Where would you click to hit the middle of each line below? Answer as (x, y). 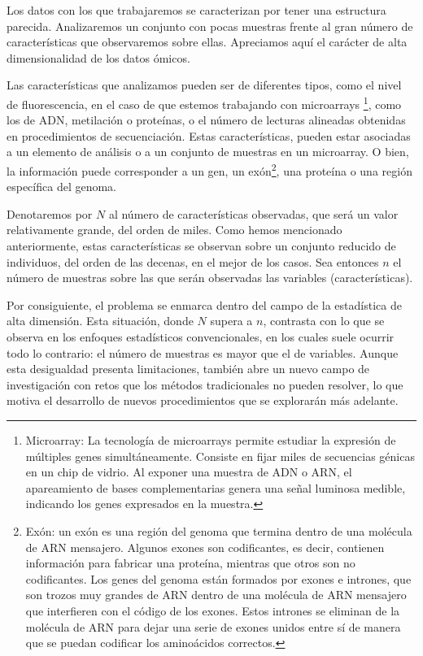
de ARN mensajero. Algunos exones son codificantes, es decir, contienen (205, 547)
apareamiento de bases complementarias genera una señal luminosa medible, (216, 487)
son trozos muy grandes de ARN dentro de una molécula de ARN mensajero (216, 595)
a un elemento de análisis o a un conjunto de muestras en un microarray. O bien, (208, 152)
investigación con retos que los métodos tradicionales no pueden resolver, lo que (205, 384)
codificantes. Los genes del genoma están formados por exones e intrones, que (218, 578)
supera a (231, 321)
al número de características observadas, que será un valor (253, 213)
